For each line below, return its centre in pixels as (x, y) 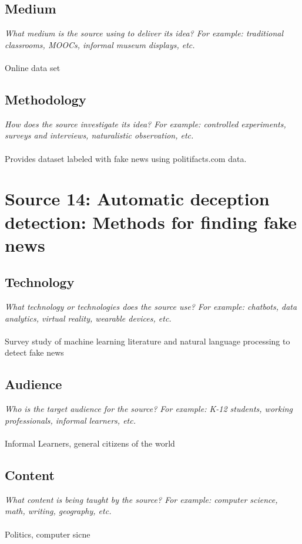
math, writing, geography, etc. (58, 511)
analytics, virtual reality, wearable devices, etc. (88, 318)
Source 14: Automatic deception (137, 199)
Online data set (33, 67)
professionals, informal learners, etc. (70, 420)
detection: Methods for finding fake (151, 222)
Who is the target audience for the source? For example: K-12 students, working (149, 409)
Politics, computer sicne (48, 534)
